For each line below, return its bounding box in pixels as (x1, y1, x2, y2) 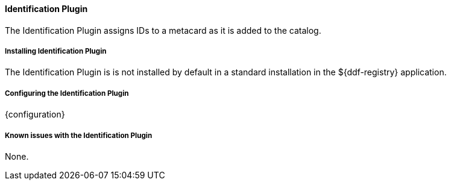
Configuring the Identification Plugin (5, 89, 129, 98)
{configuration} (5, 109, 65, 120)
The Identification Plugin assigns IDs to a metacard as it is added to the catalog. (5, 25, 321, 36)
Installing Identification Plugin (5, 47, 107, 55)
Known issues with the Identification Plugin (5, 131, 153, 140)
